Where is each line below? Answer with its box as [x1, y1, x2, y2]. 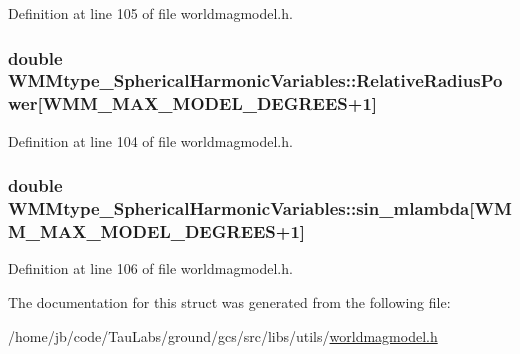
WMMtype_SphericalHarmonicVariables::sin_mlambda [8, 196, 470, 221]
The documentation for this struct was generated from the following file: [8, 291, 451, 312]
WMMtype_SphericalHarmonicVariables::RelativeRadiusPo [8, 68, 503, 93]
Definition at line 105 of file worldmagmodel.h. [8, 3, 293, 23]
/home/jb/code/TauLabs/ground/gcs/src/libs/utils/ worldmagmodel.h [8, 325, 438, 346]
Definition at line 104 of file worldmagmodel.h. [8, 130, 293, 151]
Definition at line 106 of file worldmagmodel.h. [8, 258, 293, 279]
